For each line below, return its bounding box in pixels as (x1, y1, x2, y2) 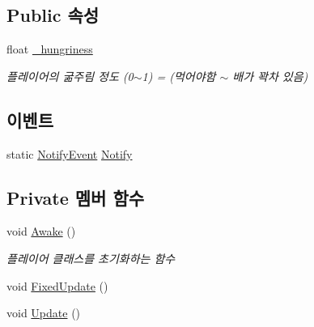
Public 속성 (6, 2, 100, 28)
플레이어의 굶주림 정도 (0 (6, 67, 134, 84)
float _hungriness (6, 40, 93, 57)
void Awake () (6, 223, 76, 240)
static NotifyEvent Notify (6, 145, 133, 162)
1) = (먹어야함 (142, 67, 216, 84)
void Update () (6, 304, 81, 321)
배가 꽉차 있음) (232, 67, 308, 84)
